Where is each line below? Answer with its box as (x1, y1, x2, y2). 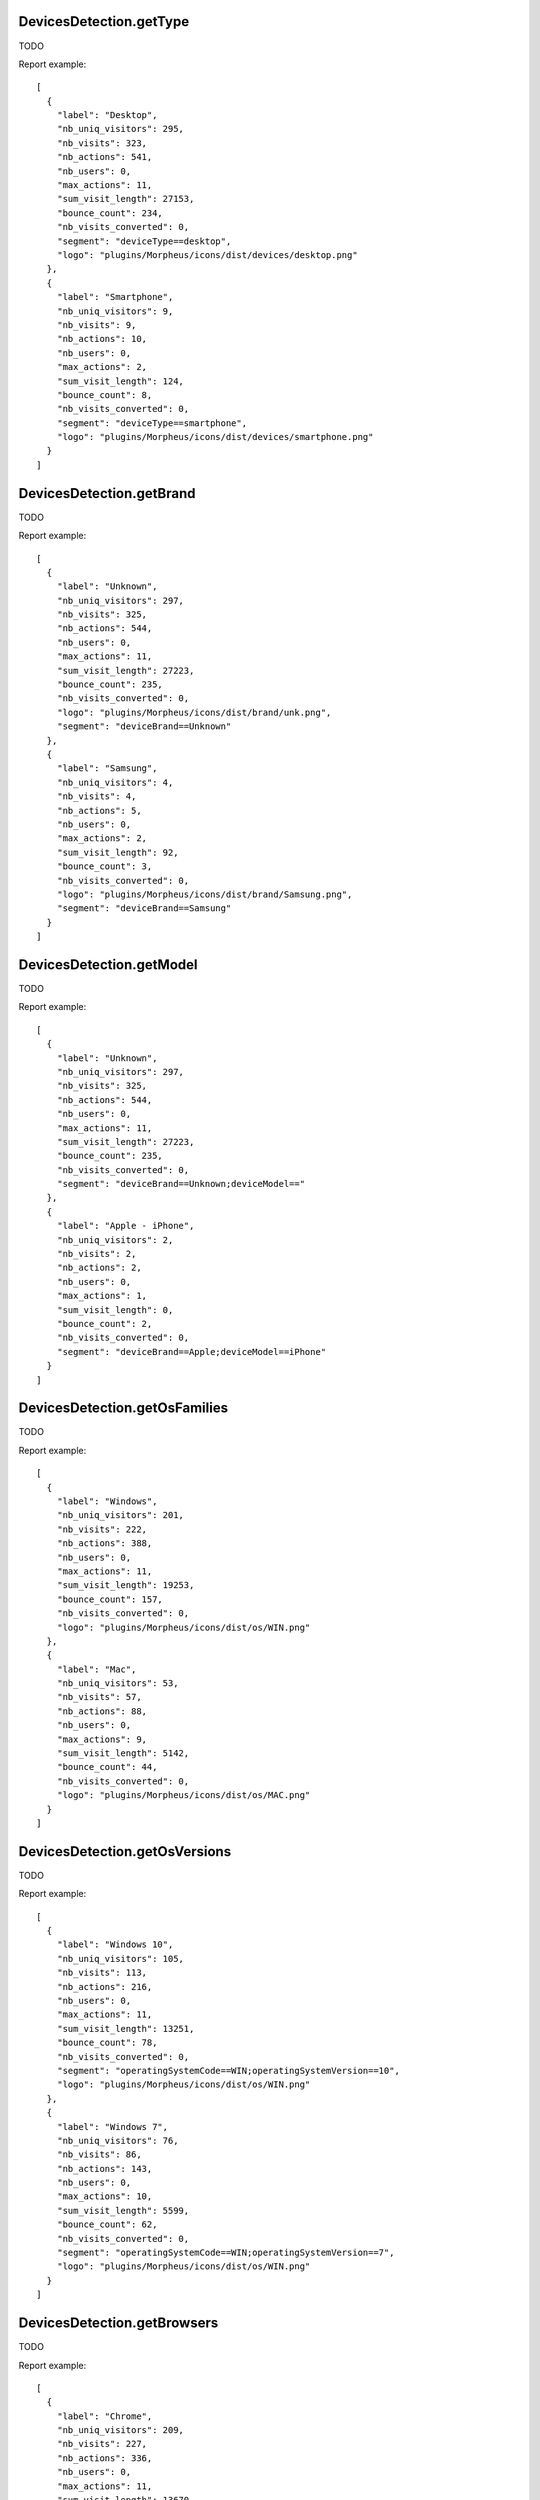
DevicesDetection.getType (18, 13, 190, 30)
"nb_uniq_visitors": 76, (56, 2135, 179, 2146)
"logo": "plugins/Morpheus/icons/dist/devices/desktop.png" (56, 249, 359, 260)
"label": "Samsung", (56, 763, 158, 774)
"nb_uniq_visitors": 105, (56, 1953, 185, 1964)
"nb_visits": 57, (56, 1691, 142, 1703)
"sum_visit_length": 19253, (56, 1580, 195, 1591)
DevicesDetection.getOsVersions (18, 1843, 232, 1860)
